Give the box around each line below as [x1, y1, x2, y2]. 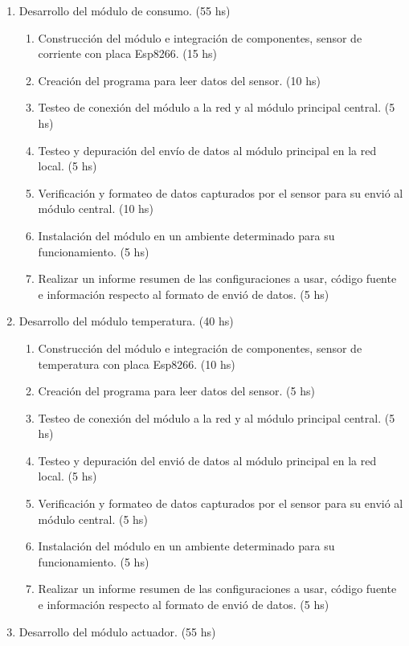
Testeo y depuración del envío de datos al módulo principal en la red [38, 141, 377, 158]
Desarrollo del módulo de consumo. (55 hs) [18, 2, 231, 18]
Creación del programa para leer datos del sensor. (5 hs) [38, 382, 315, 399]
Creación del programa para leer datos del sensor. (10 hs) [38, 72, 321, 88]
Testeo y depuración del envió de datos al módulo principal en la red [38, 452, 377, 468]
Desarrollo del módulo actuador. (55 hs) [18, 623, 216, 640]
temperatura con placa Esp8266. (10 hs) [38, 355, 235, 372]
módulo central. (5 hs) [38, 510, 148, 527]
